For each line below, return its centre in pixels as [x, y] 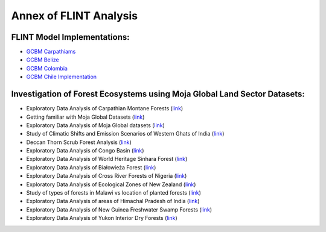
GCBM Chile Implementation [61, 77]
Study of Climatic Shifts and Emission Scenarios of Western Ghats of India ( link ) [125, 134]
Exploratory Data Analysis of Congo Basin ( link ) [85, 151]
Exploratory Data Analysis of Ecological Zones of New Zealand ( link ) [111, 184]
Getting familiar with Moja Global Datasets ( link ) [85, 117]
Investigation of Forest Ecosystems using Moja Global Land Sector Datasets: [158, 94]
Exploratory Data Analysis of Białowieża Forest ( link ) [91, 167]
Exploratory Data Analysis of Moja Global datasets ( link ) [96, 125]
